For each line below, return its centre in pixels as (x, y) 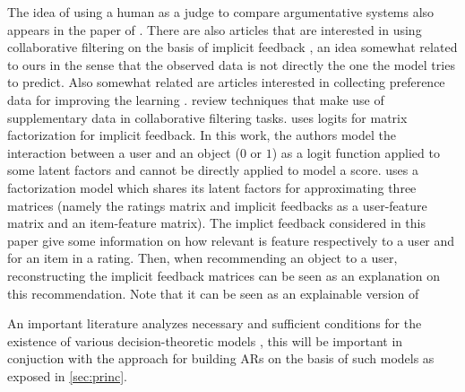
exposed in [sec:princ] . (68, 375)
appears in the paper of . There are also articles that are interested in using (215, 29)
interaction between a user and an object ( (124, 152)
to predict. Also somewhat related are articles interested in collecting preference (226, 82)
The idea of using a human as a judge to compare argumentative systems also (221, 12)
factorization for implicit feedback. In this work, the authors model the (202, 135)
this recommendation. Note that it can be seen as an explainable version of (213, 293)
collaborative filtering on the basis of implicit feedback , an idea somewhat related (232, 47)
